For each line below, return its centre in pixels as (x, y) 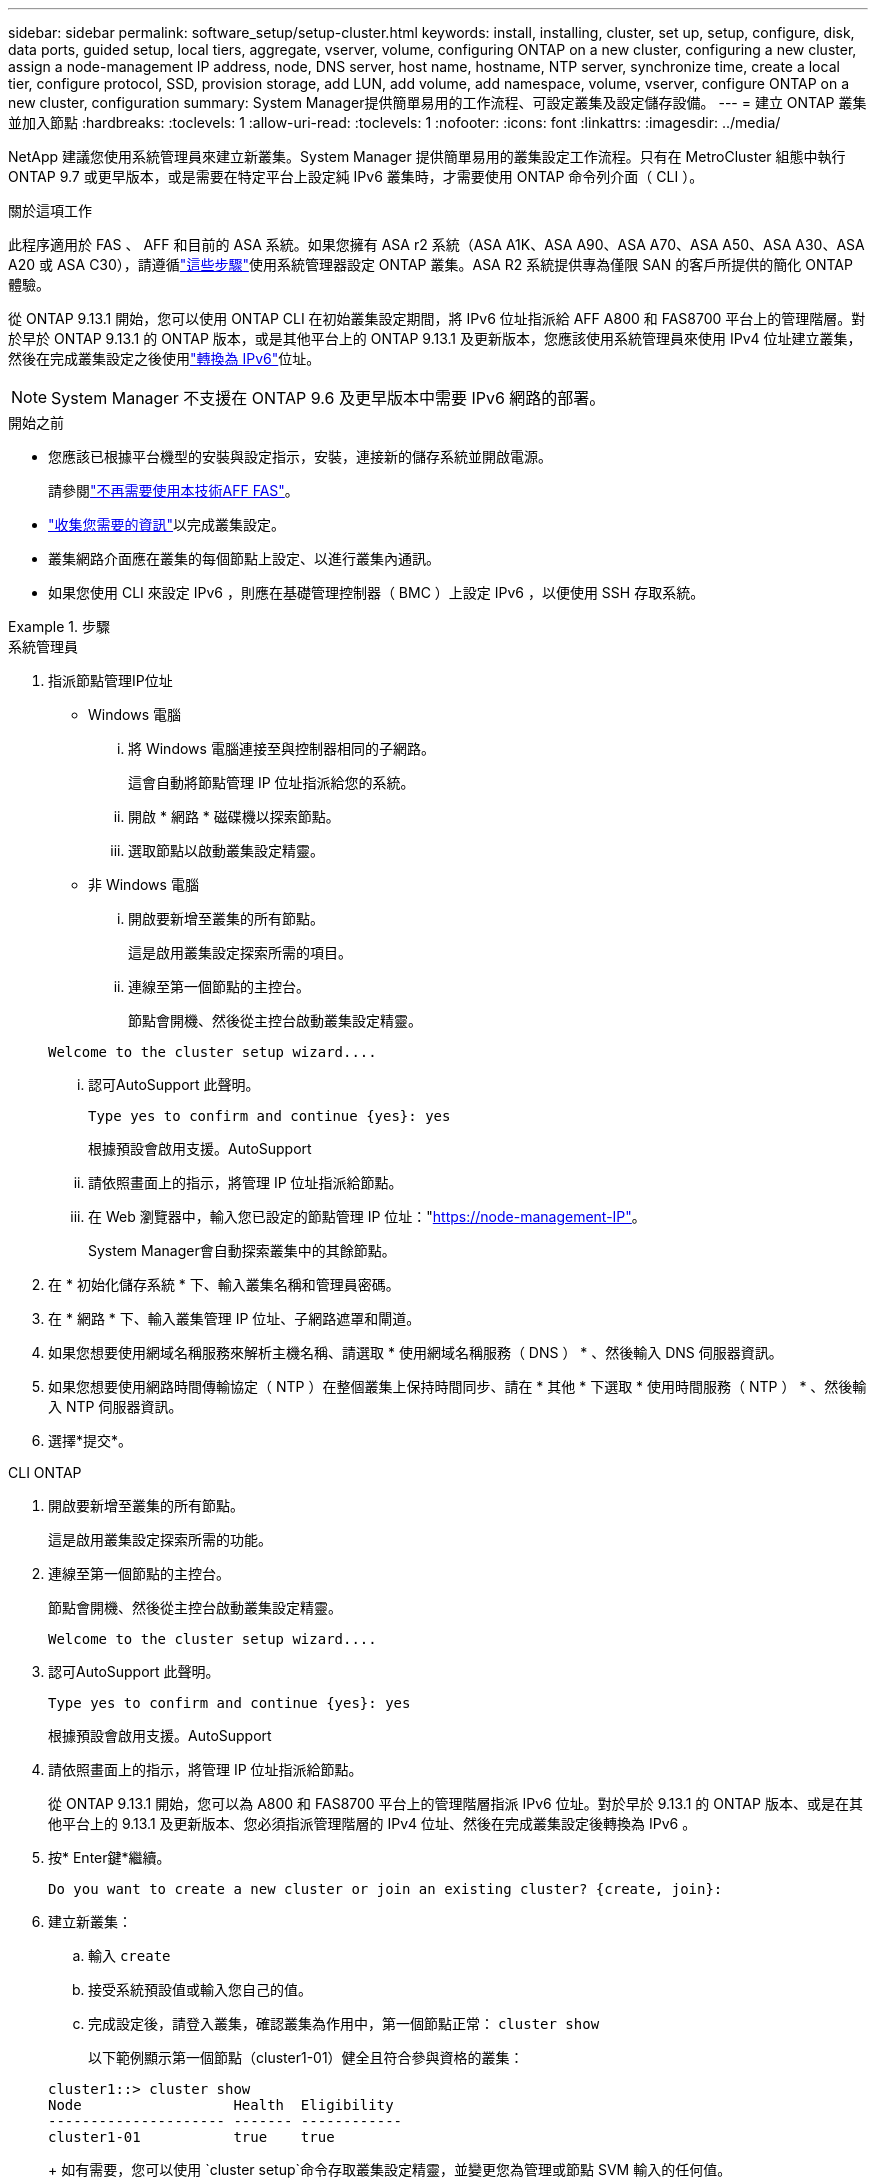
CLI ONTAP (45, 1472)
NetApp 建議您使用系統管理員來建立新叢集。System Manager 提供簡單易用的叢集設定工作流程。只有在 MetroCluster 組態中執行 (427, 156)
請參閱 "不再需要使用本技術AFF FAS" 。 (173, 490)
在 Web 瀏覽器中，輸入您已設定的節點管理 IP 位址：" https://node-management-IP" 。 (367, 1216)
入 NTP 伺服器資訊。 (115, 1406)
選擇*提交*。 (90, 1440)
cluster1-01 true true (191, 2137)
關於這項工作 (50, 210)
